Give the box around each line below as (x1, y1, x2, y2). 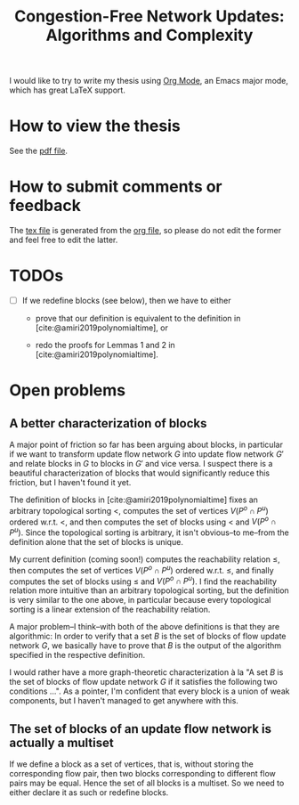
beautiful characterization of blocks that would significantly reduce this (9, 468, 271, 478)
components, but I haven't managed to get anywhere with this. (9, 695, 238, 706)
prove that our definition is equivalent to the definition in (35, 313, 241, 324)
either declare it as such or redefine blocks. (9, 787, 169, 798)
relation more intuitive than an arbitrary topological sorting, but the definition (9, 585, 289, 596)
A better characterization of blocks (9, 416, 207, 431)
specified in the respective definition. (9, 650, 145, 661)
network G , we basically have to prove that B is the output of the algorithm (9, 640, 282, 651)
